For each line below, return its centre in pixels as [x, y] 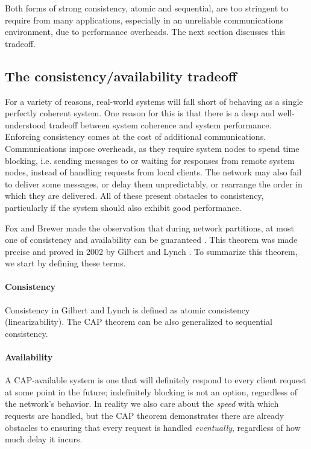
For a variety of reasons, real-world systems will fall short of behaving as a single [154, 101]
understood [26, 124]
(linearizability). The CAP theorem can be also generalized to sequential [139, 322]
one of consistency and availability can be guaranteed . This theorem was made [151, 240]
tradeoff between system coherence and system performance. [160, 124]
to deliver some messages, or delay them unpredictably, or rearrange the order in [154, 184]
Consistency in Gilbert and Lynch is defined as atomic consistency [127, 309]
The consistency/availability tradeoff [121, 76]
